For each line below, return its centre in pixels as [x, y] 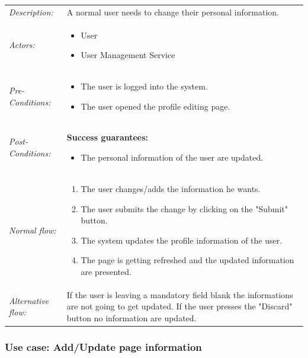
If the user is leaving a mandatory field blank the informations [180, 294]
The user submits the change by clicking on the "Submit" [185, 208]
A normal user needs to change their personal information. [173, 12]
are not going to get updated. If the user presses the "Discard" [179, 306]
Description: [31, 12]
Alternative [29, 300]
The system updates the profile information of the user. [182, 240]
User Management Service [128, 55]
